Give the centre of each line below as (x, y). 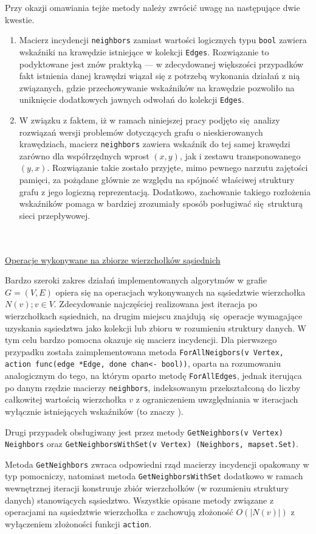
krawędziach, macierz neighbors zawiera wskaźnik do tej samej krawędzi (155, 144)
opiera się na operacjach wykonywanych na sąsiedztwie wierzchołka (180, 292)
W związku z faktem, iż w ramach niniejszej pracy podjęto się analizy (149, 120)
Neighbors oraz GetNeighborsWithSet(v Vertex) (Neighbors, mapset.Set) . (152, 444)
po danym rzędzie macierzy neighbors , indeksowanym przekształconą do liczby (153, 387)
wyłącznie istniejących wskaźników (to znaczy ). (94, 411)
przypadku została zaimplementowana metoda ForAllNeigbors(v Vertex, (144, 351)
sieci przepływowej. (55, 215)
